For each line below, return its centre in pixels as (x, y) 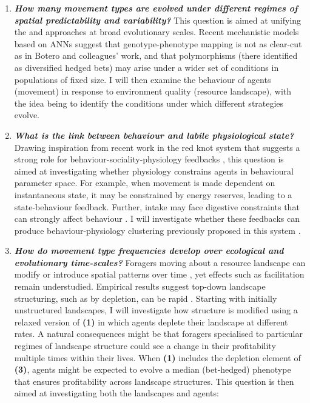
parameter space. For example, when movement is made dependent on (145, 183)
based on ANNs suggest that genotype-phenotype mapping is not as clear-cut (158, 43)
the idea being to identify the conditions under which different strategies (149, 103)
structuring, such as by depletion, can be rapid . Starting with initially (146, 298)
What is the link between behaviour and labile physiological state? (154, 135)
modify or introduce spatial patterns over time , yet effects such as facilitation (159, 274)
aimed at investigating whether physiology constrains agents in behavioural (154, 171)
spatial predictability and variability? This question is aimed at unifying (158, 20)
